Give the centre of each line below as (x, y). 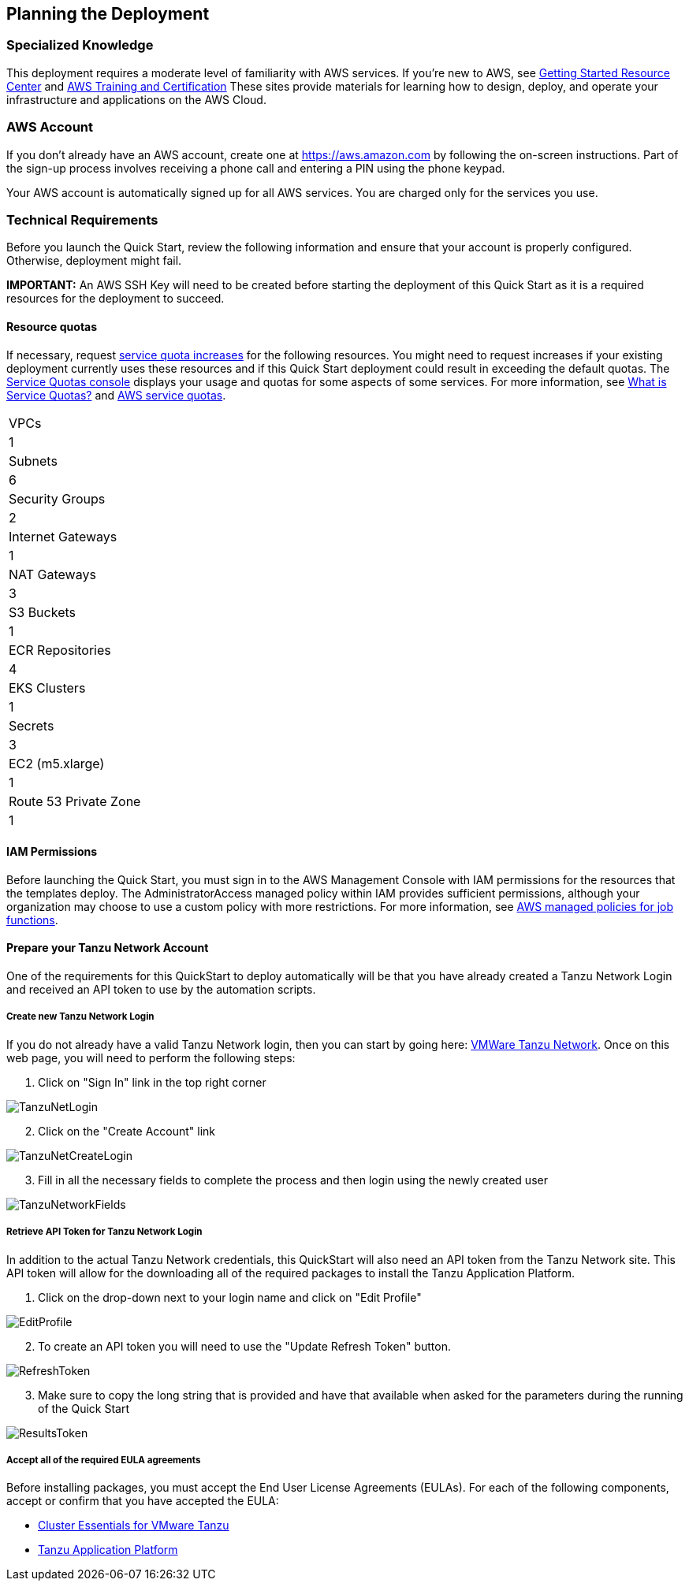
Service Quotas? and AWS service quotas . (116, 395)
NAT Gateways (52, 574)
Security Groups (57, 498)
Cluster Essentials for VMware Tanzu (134, 1526)
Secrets (32, 725)
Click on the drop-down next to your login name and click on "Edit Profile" (230, 1297)
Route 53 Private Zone (75, 801)
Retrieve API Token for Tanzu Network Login (104, 1232)
